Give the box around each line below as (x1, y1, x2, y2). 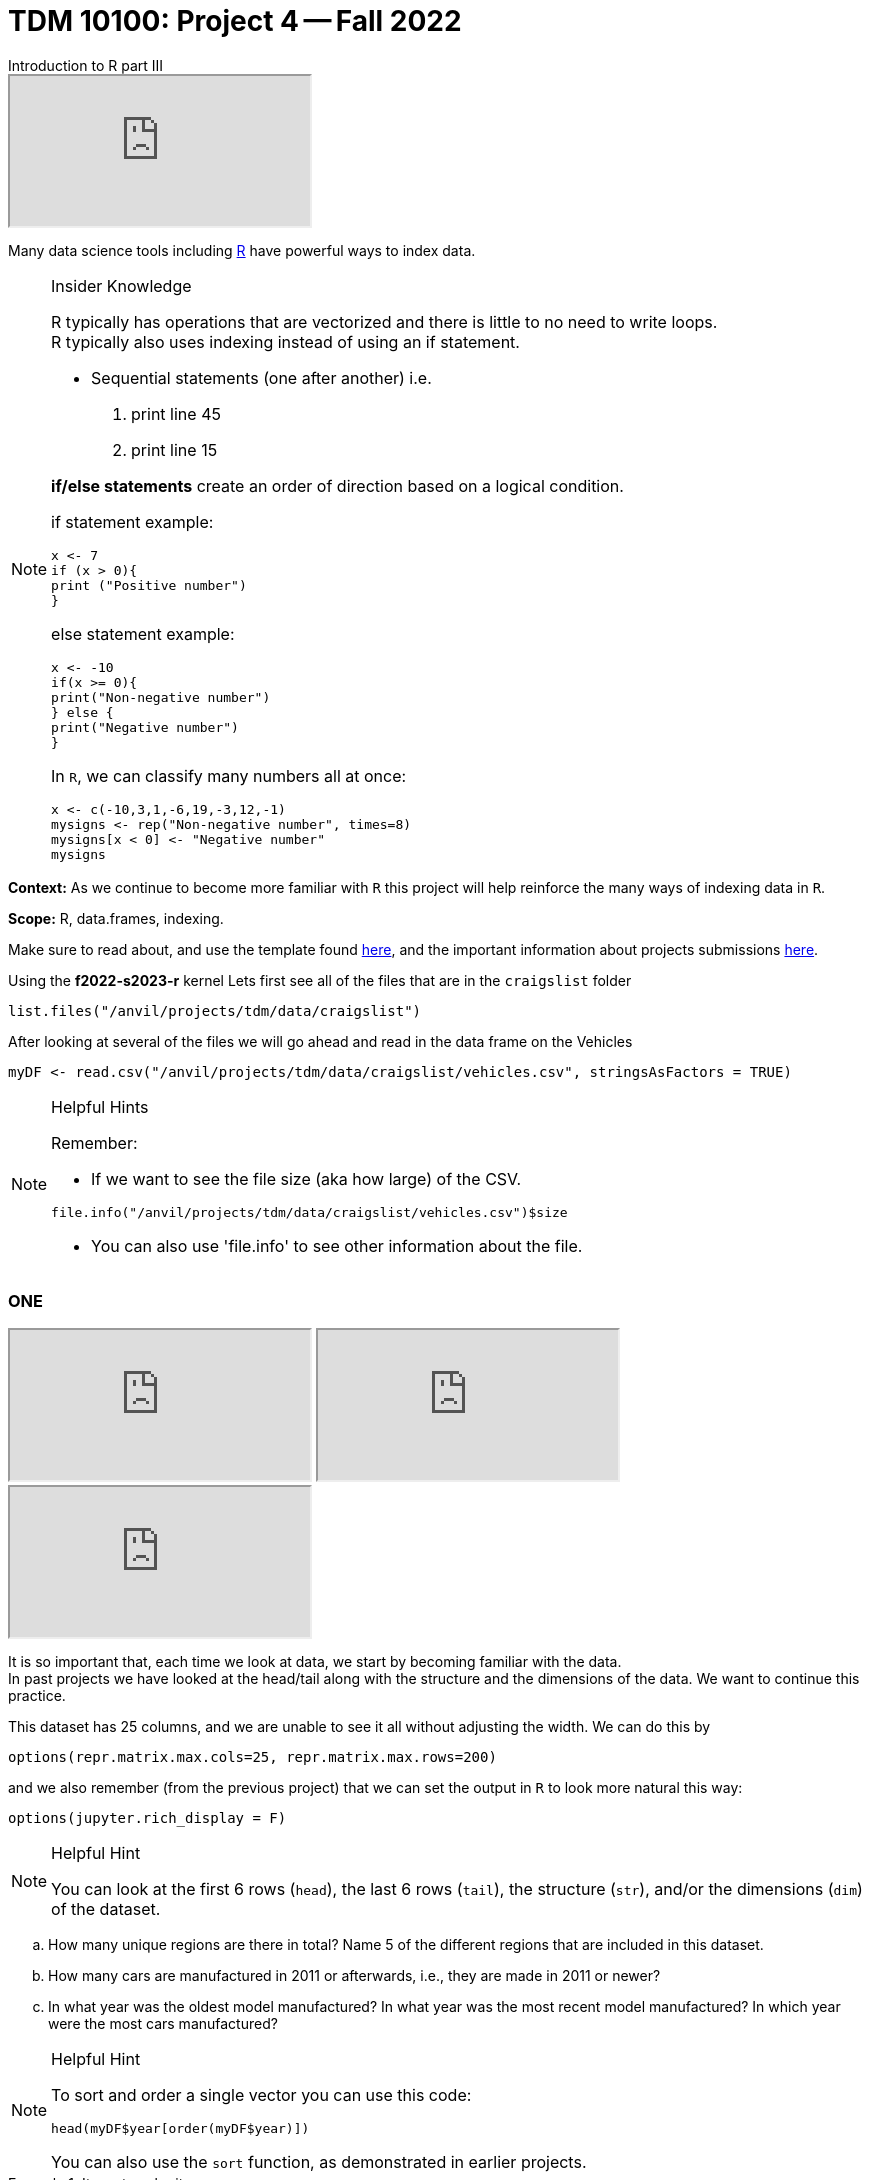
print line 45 (131, 403, 221, 424)
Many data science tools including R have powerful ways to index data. (8, 241, 476, 259)
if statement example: (51, 511, 214, 532)
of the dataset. (51, 1898, 161, 1919)
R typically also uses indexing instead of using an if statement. (51, 331, 520, 352)
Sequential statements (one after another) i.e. (91, 367, 432, 388)
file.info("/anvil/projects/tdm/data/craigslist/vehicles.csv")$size (51, 1204, 568, 1220)
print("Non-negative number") (51, 689, 271, 705)
